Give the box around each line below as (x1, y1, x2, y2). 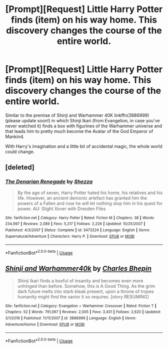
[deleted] (5, 163, 35, 171)
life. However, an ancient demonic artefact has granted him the (17, 195, 147, 201)
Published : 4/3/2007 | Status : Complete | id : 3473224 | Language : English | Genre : (5, 227, 150, 233)
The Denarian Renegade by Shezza (5, 178, 93, 185)
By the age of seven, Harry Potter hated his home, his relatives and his (17, 190, 163, 196)
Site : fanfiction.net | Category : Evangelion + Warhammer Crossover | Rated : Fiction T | (5, 303, 156, 308)
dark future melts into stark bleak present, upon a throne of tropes (17, 288, 154, 294)
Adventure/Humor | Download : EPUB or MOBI (5, 322, 85, 327)
